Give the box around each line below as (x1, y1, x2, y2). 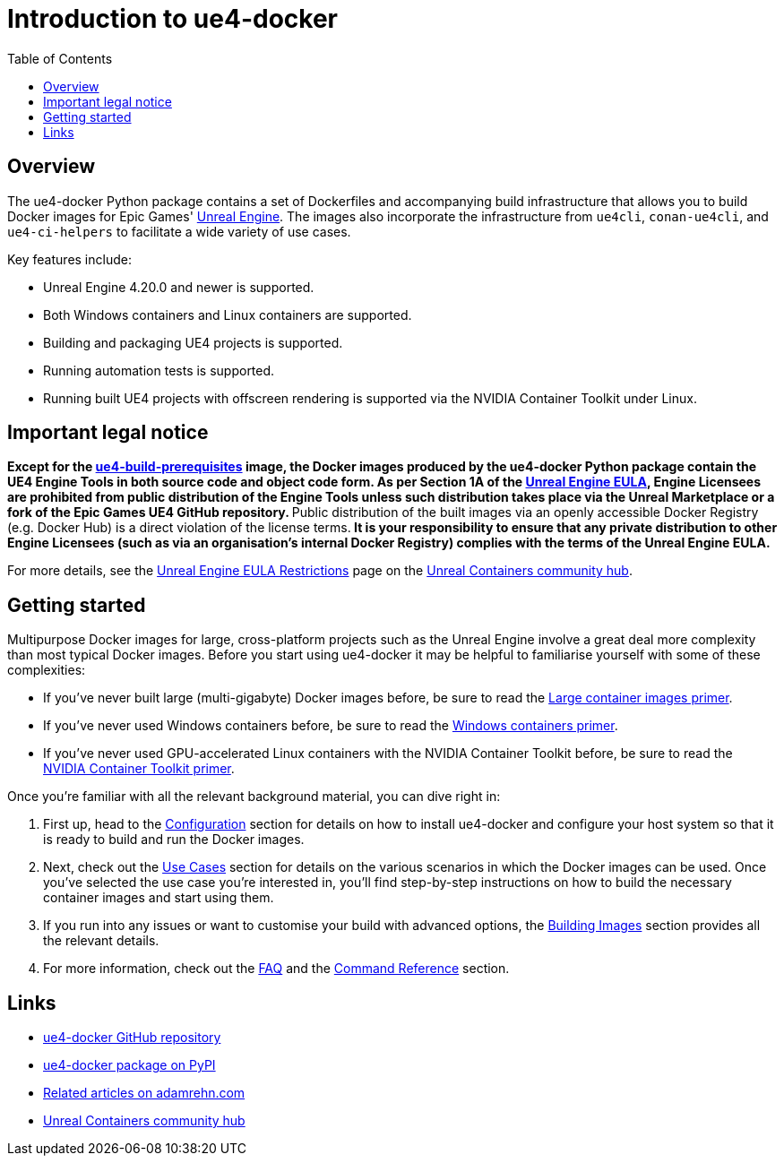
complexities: (7, 662, 86, 678)
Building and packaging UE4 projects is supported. (43, 334, 343, 350)
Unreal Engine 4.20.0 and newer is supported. (43, 279, 314, 295)
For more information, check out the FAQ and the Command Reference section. (43, 961, 510, 977)
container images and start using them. (43, 890, 274, 906)
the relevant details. (43, 933, 159, 949)
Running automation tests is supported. (43, 362, 275, 378)
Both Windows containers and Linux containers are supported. (43, 306, 412, 323)
